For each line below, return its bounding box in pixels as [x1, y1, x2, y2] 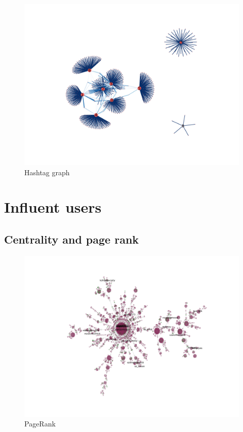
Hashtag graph [24, 167, 70, 177]
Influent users [4, 197, 102, 217]
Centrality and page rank [4, 231, 139, 247]
